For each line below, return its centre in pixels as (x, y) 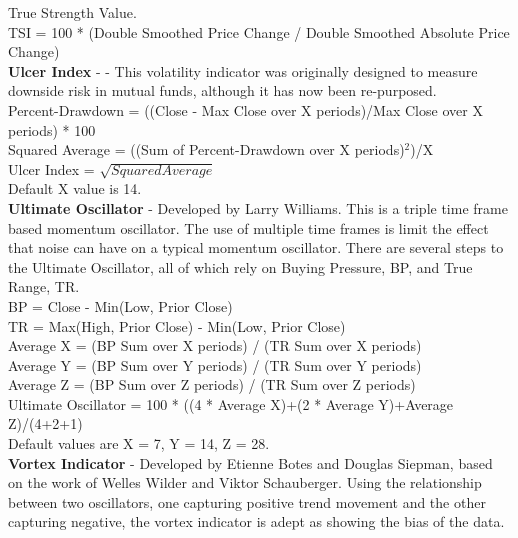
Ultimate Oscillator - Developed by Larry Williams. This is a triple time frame (258, 207)
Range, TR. (44, 286)
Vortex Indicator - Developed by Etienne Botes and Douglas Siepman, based (250, 462)
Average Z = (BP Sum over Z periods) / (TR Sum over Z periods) (212, 384)
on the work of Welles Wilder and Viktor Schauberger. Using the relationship (245, 482)
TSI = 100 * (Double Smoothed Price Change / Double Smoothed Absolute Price (259, 31)
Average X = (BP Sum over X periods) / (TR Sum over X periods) (215, 345)
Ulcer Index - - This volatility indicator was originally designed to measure (243, 70)
